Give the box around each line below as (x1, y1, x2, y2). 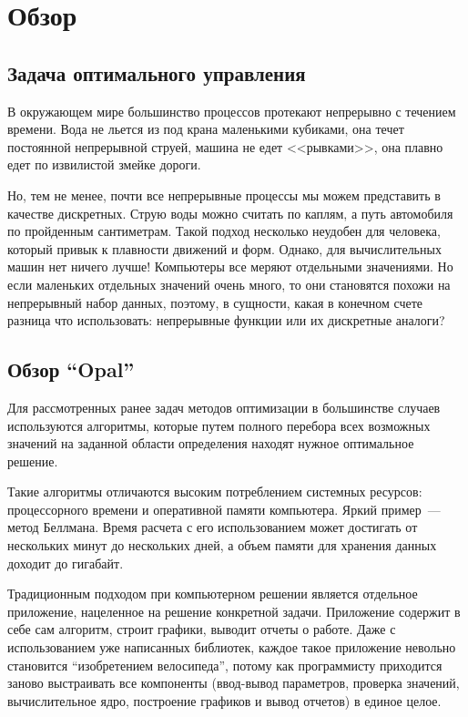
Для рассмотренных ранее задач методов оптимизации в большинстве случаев (7, 397, 441, 416)
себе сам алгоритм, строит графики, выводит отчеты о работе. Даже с (7, 620, 396, 639)
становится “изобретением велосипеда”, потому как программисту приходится (7, 655, 443, 674)
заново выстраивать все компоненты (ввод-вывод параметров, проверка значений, (7, 673, 460, 692)
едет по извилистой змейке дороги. (7, 155, 201, 174)
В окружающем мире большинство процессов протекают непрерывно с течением (7, 101, 456, 120)
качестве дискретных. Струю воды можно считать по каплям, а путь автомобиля (7, 203, 453, 222)
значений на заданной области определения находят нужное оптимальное (7, 434, 414, 453)
